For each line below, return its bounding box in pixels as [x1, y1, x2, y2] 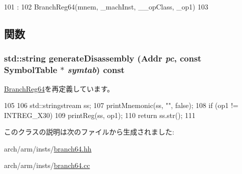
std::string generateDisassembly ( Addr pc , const [4, 52, 201, 64]
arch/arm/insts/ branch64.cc [4, 160, 90, 170]
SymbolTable [4, 63, 58, 76]
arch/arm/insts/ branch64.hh [4, 143, 92, 153]
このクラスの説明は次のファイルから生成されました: [4, 126, 174, 137]
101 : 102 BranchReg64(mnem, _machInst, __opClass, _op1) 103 [4, 1, 208, 11]
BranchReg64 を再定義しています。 [4, 83, 114, 93]
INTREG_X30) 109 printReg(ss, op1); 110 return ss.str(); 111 [4, 109, 195, 120]
